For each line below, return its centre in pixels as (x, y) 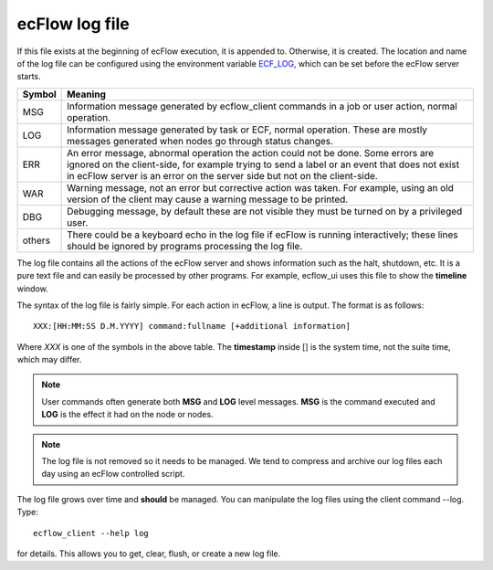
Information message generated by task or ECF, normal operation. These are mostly (247, 130)
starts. (29, 77)
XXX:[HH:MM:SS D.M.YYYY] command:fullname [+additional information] (192, 326)
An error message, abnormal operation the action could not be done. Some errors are (251, 153)
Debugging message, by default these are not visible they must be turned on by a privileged (265, 211)
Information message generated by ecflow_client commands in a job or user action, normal (262, 106)
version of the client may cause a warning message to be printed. (208, 199)
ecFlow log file (73, 24)
